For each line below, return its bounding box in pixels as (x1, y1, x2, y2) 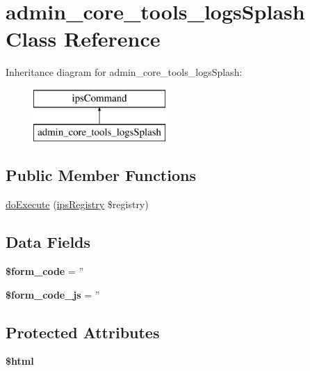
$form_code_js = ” (6, 287, 100, 301)
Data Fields (6, 231, 91, 253)
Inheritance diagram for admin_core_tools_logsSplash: (6, 65, 243, 79)
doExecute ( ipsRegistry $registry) (6, 197, 149, 212)
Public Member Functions (6, 164, 196, 186)
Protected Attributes (6, 321, 160, 342)
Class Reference (6, 24, 161, 53)
